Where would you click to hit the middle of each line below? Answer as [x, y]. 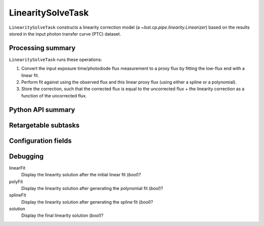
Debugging [26, 156]
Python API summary [42, 110]
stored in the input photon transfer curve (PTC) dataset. [65, 34]
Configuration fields [40, 141]
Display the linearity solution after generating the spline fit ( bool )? [87, 202]
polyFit [16, 181]
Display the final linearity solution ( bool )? [62, 216]
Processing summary [42, 48]
